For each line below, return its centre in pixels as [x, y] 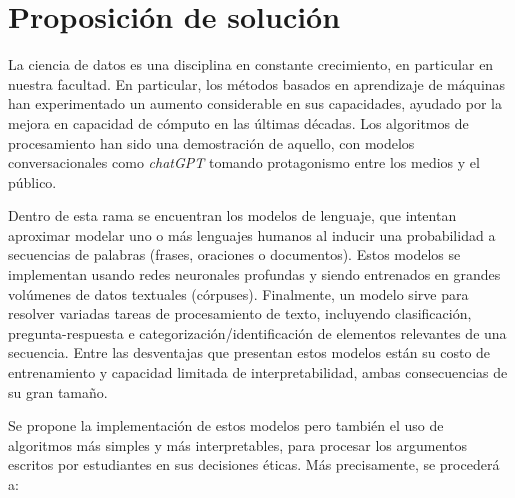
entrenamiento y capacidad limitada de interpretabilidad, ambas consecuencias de [258, 372]
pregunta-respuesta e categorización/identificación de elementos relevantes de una [257, 332]
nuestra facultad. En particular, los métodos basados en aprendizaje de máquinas [257, 83]
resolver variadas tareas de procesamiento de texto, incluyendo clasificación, [240, 313]
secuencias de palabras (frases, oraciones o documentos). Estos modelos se [234, 254]
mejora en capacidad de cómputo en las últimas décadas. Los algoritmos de [238, 122]
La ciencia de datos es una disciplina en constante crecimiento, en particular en [251, 64]
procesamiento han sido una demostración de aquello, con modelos [211, 142]
